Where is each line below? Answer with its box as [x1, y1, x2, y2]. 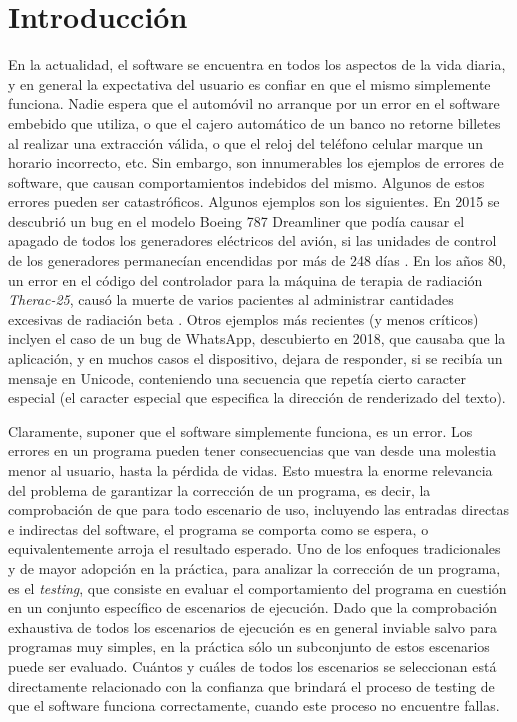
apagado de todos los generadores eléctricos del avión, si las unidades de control [8, 230, 497, 251]
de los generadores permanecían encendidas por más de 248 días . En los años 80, [8, 250, 506, 271]
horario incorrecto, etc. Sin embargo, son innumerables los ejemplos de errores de [8, 152, 504, 173]
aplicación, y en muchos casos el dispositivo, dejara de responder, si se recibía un [8, 348, 503, 369]
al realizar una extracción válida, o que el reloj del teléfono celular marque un [8, 132, 484, 153]
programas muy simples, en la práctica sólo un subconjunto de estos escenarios [8, 636, 490, 657]
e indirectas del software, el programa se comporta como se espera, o [8, 518, 429, 539]
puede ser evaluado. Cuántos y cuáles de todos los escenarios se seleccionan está [8, 655, 497, 676]
